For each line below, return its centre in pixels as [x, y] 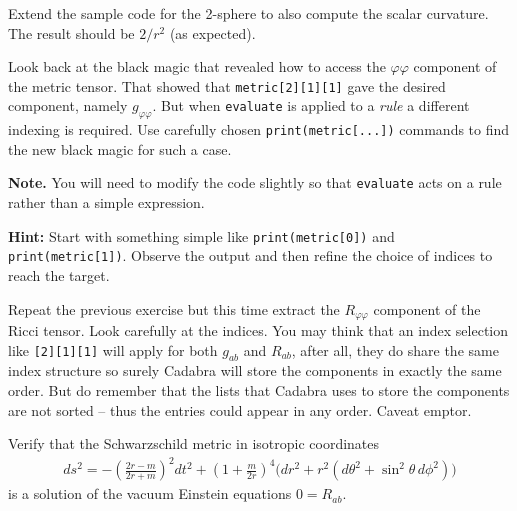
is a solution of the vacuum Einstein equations [150, 493]
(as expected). [212, 32]
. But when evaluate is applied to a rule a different [311, 105]
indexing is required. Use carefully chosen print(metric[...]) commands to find [259, 129]
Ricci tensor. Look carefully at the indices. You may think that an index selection [258, 330]
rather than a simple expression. [106, 202]
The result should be [71, 32]
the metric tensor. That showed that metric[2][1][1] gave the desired [227, 85]
